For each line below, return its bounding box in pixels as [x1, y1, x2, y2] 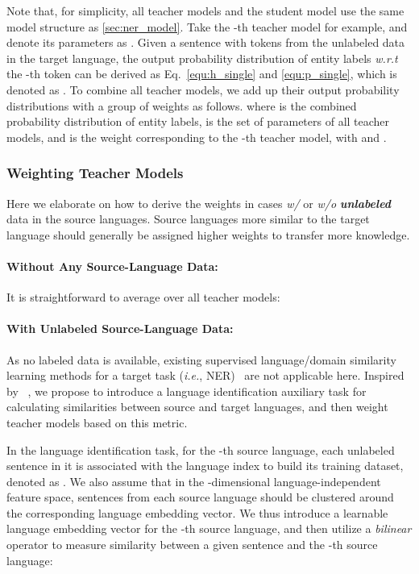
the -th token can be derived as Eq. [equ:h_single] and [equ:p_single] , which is [6, 65, 397, 82]
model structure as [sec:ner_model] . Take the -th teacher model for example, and [6, 18, 408, 35]
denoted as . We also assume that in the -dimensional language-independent [6, 472, 381, 489]
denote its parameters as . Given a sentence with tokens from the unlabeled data [6, 34, 405, 51]
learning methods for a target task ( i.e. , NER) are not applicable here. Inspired [6, 367, 404, 384]
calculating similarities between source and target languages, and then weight [6, 398, 388, 415]
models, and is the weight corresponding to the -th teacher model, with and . [6, 128, 387, 145]
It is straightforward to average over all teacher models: [6, 289, 280, 306]
